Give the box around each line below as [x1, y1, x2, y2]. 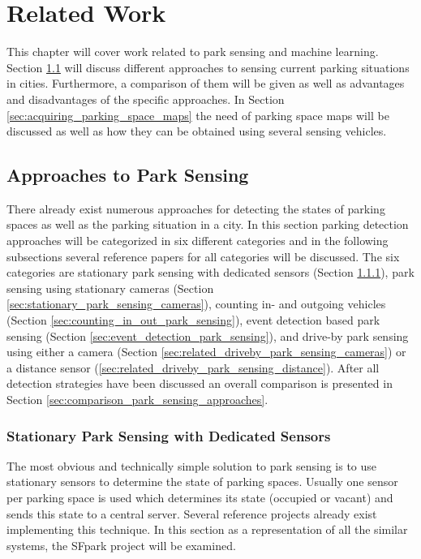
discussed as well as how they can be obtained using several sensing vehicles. [6, 123, 387, 140]
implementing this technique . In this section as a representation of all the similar [6, 521, 408, 538]
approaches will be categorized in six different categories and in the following [6, 232, 389, 249]
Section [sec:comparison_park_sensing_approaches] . [6, 391, 268, 408]
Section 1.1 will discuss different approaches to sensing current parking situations [6, 58, 410, 75]
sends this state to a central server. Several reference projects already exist [6, 505, 377, 522]
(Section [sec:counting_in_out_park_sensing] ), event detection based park [6, 312, 380, 329]
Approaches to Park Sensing [6, 162, 249, 187]
